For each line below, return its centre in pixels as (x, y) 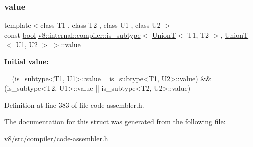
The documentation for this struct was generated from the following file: (115, 121)
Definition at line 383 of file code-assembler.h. (74, 104)
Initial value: (26, 61)
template (18, 25)
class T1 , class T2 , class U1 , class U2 (100, 25)
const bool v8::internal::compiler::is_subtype (72, 35)
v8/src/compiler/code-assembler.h (56, 138)
